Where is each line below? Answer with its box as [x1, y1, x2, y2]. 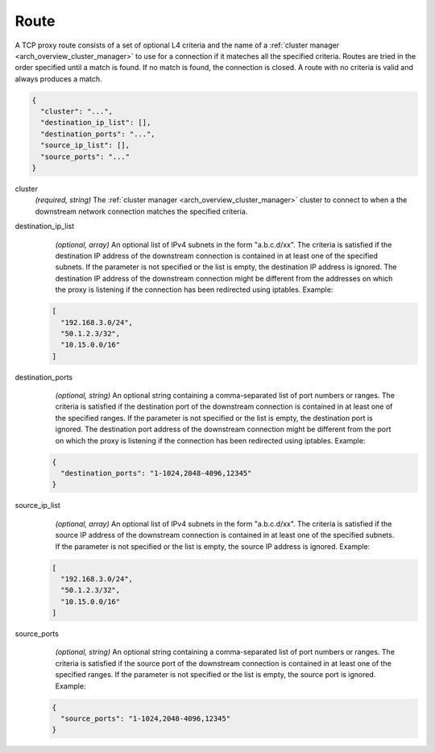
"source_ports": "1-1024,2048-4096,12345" [60, 714, 231, 723]
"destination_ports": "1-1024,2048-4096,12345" [60, 468, 252, 478]
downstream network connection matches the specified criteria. [35, 206, 248, 216]
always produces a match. [14, 73, 102, 84]
